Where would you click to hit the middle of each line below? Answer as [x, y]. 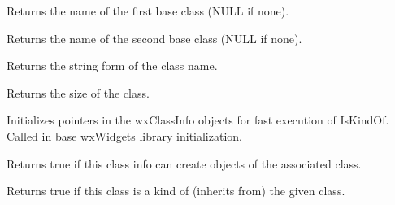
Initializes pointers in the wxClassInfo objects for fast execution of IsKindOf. [198, 120]
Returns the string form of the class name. [112, 65]
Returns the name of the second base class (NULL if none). [154, 38]
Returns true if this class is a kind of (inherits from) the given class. [176, 191]
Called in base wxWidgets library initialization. [124, 135]
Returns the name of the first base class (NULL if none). [148, 11]
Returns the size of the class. [78, 92]
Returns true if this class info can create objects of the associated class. [184, 163]
